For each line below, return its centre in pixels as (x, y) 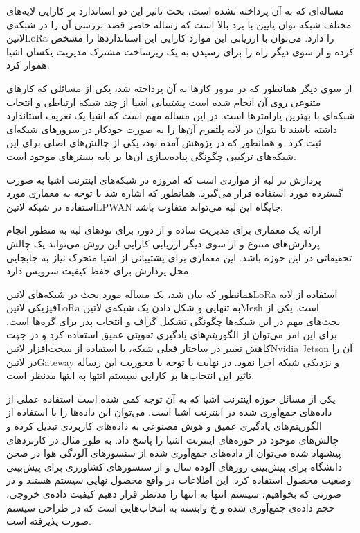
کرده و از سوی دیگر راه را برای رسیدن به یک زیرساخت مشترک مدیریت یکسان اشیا (180, 51)
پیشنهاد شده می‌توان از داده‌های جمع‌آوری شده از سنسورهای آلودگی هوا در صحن (174, 453)
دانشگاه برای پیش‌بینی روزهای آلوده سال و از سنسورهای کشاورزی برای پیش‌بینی (174, 466)
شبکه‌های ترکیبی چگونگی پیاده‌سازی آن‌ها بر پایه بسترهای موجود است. (151, 156)
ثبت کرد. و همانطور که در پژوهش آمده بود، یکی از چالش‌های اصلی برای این (164, 142)
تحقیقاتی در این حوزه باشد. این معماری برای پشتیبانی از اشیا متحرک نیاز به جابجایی (179, 257)
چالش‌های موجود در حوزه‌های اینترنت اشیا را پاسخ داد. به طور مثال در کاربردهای (173, 439)
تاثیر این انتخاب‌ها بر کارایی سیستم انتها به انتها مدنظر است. (130, 375)
